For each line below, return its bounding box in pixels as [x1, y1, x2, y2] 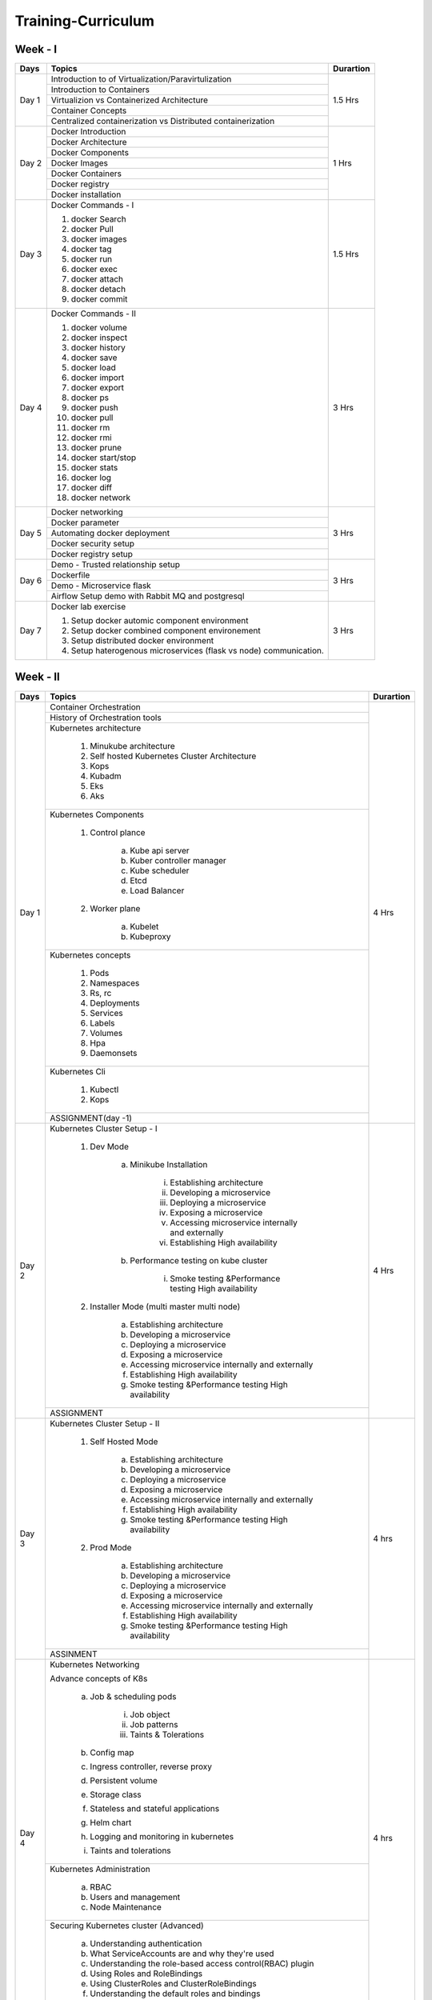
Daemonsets [90, 1047, 138, 1058]
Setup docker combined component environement [70, 625, 261, 636]
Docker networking [50, 506, 123, 518]
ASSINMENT [50, 1648, 98, 1659]
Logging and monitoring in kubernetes [90, 1830, 234, 1842]
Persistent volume [90, 1774, 158, 1786]
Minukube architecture [90, 740, 175, 751]
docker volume [70, 322, 128, 334]
